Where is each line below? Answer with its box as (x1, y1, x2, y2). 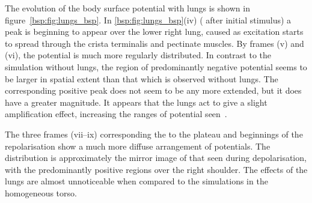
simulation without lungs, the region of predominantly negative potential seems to (5, 60, 307, 73)
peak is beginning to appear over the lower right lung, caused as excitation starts (5, 25, 304, 38)
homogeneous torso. (5, 186, 77, 199)
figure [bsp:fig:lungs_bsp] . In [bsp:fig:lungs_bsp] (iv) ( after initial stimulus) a (5, 13, 292, 26)
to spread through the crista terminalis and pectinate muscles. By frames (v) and (5, 37, 304, 49)
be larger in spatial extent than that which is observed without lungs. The (5, 72, 278, 85)
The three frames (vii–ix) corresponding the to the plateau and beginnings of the (5, 127, 303, 140)
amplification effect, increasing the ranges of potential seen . (5, 108, 227, 120)
